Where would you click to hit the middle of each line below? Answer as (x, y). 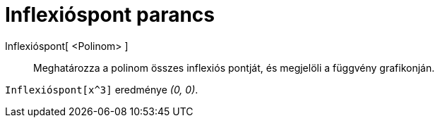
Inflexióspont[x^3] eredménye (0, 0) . (102, 89)
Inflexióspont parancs (110, 15)
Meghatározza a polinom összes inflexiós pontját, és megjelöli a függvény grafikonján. (234, 67)
